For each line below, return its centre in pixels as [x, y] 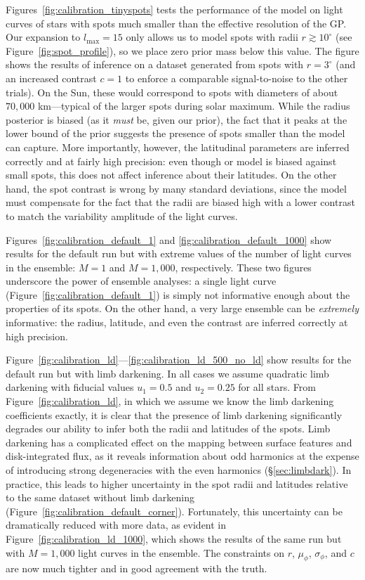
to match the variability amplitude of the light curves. [122, 215]
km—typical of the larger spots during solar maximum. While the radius [194, 106]
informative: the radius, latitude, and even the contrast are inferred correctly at [177, 322]
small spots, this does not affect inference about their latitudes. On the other [171, 175]
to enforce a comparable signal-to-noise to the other [237, 78]
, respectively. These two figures [243, 267]
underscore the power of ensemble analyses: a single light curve [141, 281]
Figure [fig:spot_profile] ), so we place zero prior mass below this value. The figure [182, 50]
